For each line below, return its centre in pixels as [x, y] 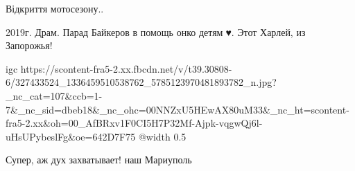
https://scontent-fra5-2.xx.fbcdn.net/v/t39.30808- [126, 68]
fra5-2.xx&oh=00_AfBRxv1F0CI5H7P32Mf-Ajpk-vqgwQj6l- [134, 123]
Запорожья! [29, 45]
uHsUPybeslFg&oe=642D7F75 [71, 136]
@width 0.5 [162, 136]
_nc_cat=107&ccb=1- [54, 95]
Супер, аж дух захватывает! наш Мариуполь [99, 160]
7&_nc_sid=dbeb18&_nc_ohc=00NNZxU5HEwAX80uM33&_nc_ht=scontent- [177, 109]
